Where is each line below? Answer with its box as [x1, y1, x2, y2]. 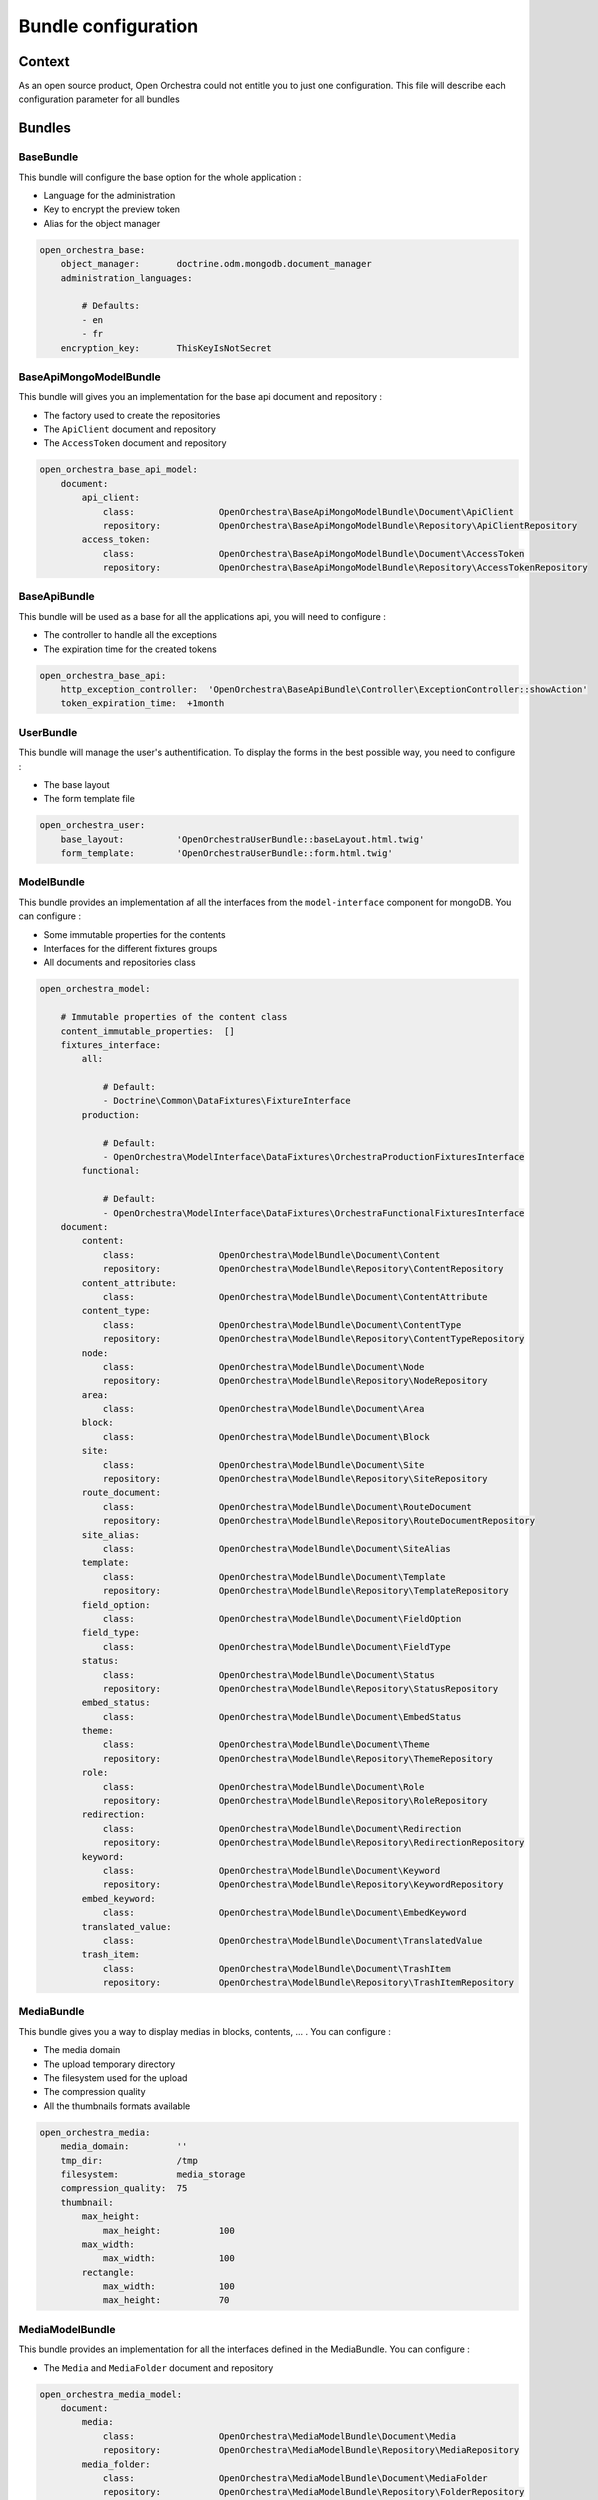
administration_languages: [60, 272, 194, 284]
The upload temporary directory [43, 2058, 176, 2070]
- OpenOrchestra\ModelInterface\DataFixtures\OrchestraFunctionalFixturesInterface [102, 1207, 525, 1219]
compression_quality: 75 [60, 2183, 188, 2194]
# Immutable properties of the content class [60, 1011, 288, 1023]
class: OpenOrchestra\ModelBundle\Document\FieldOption [102, 1613, 462, 1624]
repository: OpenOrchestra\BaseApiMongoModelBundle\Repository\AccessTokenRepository [102, 562, 589, 574]
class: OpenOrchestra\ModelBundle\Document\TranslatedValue [102, 1935, 483, 1946]
